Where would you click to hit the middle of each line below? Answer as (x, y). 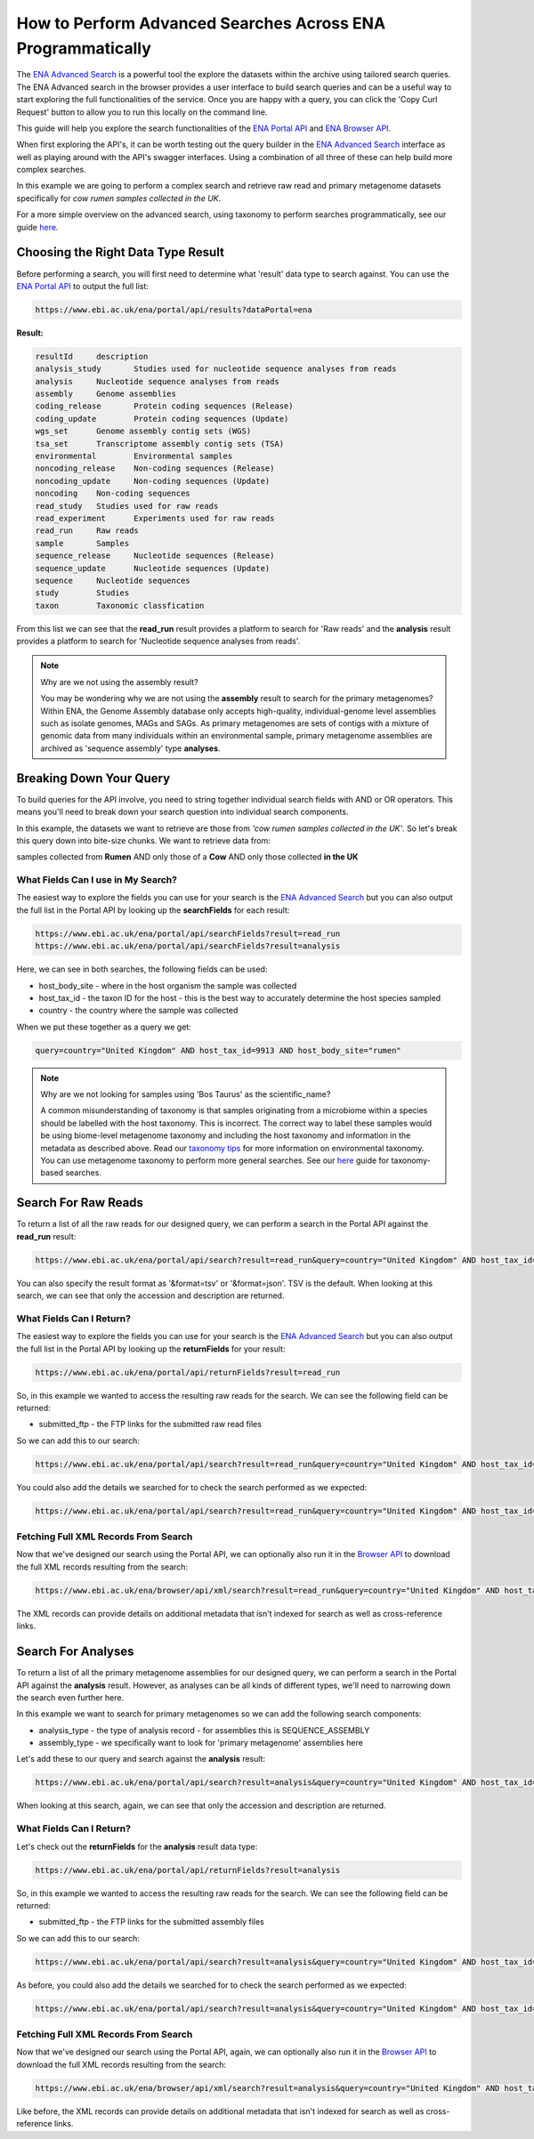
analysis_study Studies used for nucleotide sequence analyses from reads (216, 369)
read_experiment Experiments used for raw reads (155, 518)
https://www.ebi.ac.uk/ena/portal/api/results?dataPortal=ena (174, 310)
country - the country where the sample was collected (138, 1011)
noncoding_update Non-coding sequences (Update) (153, 481)
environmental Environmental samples (134, 456)
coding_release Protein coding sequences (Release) (164, 406)
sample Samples (82, 543)
